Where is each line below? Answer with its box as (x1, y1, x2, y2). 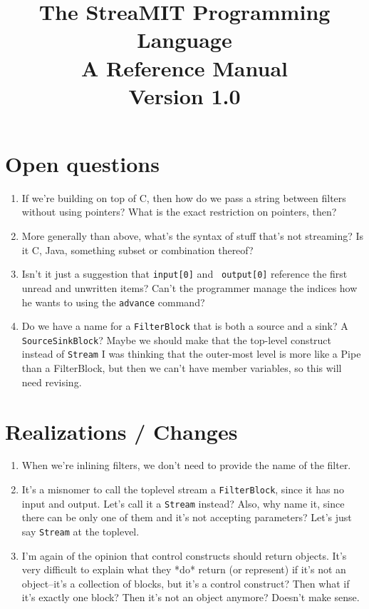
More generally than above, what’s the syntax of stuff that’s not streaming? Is (21, 228, 364, 243)
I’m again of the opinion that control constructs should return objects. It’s (21, 548, 347, 563)
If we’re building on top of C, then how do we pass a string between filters (21, 190, 346, 205)
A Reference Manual (81, 53, 288, 82)
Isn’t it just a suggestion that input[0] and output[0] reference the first (21, 266, 348, 281)
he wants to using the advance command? (21, 294, 205, 309)
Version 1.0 (128, 81, 241, 110)
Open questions (5, 149, 160, 178)
